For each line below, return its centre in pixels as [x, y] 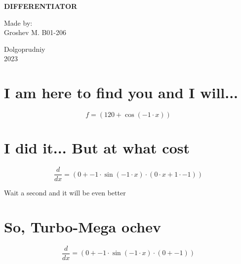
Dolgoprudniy [25, 49]
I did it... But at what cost [97, 148]
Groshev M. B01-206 [35, 32]
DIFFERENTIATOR [41, 6]
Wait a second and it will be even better [65, 193]
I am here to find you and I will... [121, 93]
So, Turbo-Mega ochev [82, 227]
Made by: [18, 22]
